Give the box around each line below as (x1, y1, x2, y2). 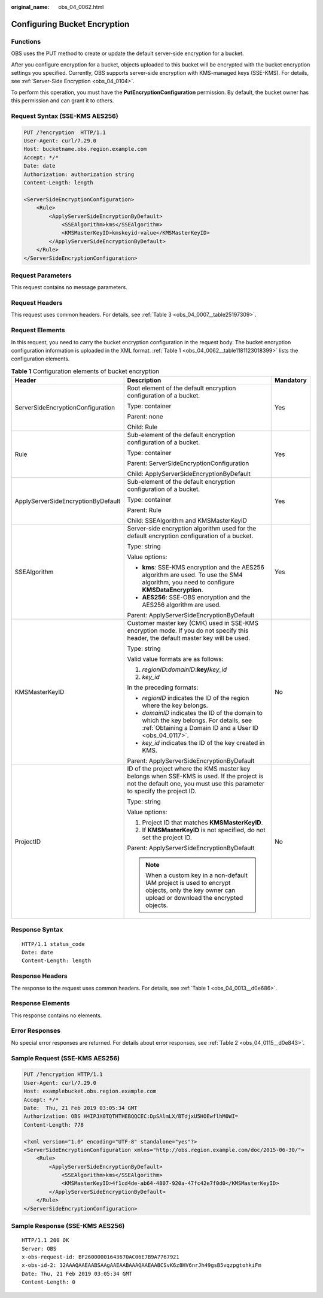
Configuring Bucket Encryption (11, 19, 130, 29)
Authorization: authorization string (23, 171, 135, 178)
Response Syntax (11, 926, 63, 934)
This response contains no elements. (11, 1012, 102, 1019)
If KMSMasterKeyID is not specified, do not (142, 826, 266, 835)
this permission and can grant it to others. (11, 97, 114, 104)
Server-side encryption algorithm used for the (127, 524, 257, 533)
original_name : (11, 4, 50, 10)
